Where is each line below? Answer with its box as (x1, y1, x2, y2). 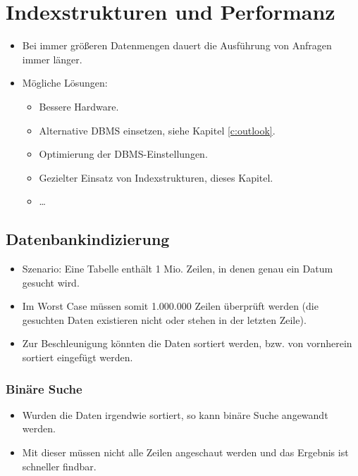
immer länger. (22, 51, 82, 66)
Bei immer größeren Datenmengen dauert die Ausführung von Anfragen (22, 38, 332, 53)
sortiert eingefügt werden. (22, 350, 133, 365)
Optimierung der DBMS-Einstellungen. (39, 146, 208, 161)
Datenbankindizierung (6, 228, 170, 250)
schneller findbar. (22, 458, 97, 473)
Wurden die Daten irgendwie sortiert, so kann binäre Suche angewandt (22, 407, 328, 422)
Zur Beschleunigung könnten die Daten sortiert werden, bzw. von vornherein (22, 336, 352, 351)
